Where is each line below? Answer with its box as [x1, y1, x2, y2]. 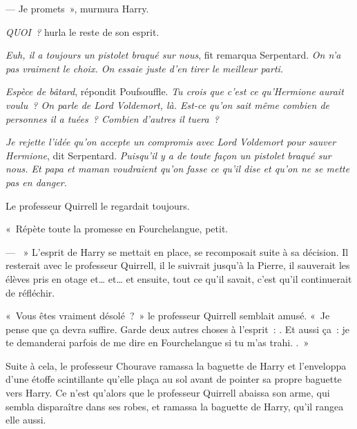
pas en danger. [6, 174, 67, 189]
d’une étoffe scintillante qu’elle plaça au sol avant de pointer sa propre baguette [6, 372, 342, 386]
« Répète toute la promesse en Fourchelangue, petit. [6, 221, 229, 236]
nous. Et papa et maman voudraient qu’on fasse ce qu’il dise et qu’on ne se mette [6, 161, 350, 176]
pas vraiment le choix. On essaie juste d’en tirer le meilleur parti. [6, 61, 284, 75]
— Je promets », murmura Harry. [6, 1, 149, 15]
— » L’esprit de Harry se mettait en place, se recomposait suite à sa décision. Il [6, 244, 349, 259]
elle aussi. [6, 412, 46, 427]
